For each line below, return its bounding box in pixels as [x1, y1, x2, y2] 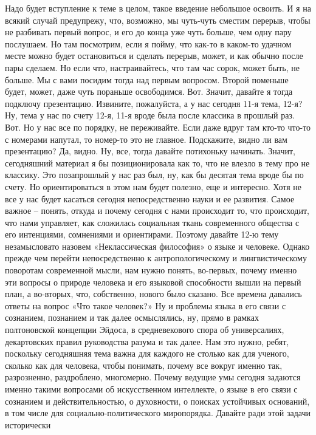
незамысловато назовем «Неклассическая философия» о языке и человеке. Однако [5, 239, 310, 252]
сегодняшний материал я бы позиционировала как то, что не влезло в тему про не [5, 156, 310, 169]
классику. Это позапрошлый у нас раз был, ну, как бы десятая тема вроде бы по [5, 168, 304, 181]
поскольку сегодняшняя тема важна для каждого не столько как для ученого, [5, 347, 289, 360]
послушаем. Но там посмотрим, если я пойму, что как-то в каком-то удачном [5, 37, 292, 50]
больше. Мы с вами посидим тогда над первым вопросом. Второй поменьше [5, 73, 289, 86]
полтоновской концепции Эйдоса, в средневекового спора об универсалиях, [5, 323, 284, 336]
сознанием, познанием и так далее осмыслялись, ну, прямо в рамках [5, 311, 259, 324]
